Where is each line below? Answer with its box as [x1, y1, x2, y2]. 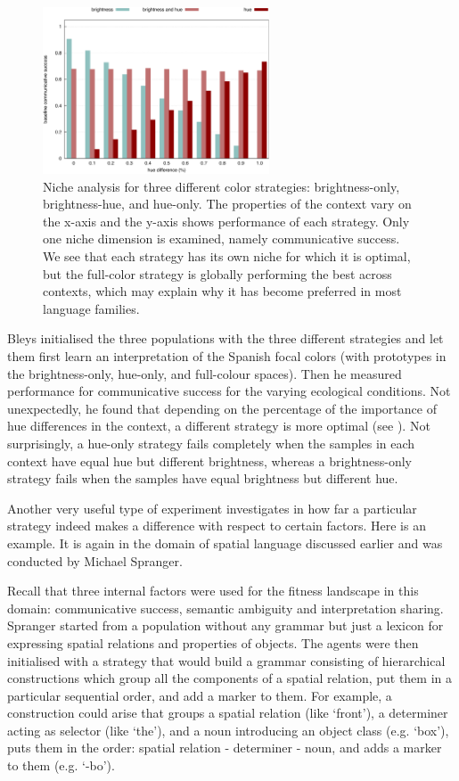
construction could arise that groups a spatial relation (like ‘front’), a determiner [7, 703, 448, 722]
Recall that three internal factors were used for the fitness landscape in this [7, 581, 419, 600]
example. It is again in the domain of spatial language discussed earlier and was [7, 533, 443, 552]
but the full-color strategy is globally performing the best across [43, 264, 392, 283]
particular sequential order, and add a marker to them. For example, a [7, 686, 392, 704]
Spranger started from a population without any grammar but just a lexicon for [7, 616, 444, 635]
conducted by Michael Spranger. [7, 551, 183, 570]
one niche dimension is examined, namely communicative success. [43, 229, 400, 248]
